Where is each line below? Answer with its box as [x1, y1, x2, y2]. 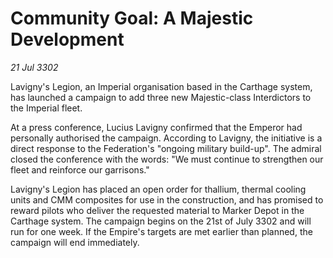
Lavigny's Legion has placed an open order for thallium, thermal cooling [10, 183, 307, 195]
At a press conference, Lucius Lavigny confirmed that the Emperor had [10, 121, 303, 133]
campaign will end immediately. [10, 236, 140, 248]
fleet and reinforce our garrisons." [10, 163, 150, 176]
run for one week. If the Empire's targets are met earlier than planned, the [10, 225, 313, 237]
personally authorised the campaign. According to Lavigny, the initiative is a [10, 132, 323, 144]
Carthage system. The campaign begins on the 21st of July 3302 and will [10, 215, 312, 227]
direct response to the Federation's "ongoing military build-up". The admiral [10, 142, 322, 154]
